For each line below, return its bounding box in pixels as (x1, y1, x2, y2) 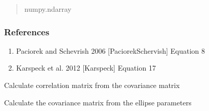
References (4, 25, 50, 38)
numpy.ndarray (24, 4, 72, 14)
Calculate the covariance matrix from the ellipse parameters (4, 97, 192, 107)
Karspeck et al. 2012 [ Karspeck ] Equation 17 (16, 62, 156, 73)
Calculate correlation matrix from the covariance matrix (4, 80, 180, 90)
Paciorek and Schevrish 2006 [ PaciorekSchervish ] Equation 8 (16, 45, 205, 56)
